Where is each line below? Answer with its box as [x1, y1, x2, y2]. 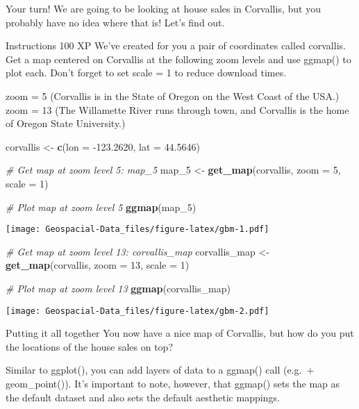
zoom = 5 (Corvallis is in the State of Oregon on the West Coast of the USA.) [6, 88, 340, 103]
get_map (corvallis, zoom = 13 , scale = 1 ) [6, 258, 190, 272]
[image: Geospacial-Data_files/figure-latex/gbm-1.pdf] [6, 224, 269, 235]
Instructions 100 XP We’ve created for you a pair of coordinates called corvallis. [6, 38, 346, 53]
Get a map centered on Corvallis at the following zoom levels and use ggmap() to [6, 51, 351, 66]
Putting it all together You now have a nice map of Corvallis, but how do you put [6, 326, 354, 340]
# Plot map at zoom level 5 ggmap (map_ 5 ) [6, 199, 197, 214]
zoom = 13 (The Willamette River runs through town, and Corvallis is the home [6, 102, 349, 117]
